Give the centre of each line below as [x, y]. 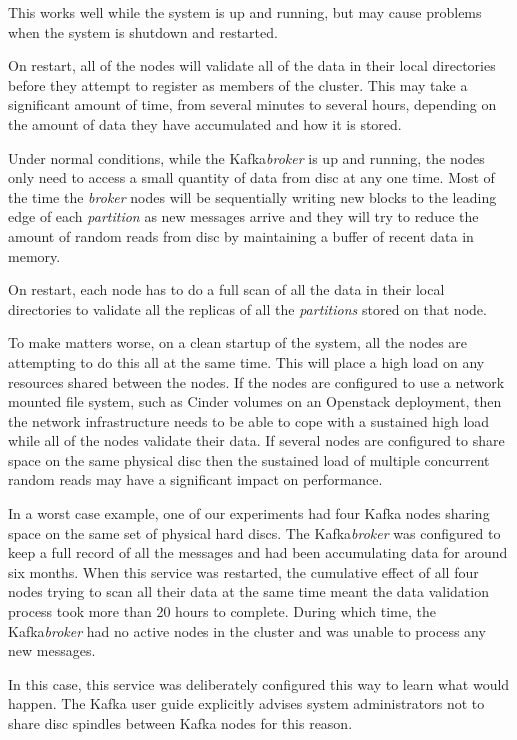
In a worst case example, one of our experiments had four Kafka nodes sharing [249, 513]
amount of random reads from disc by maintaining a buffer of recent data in [241, 235]
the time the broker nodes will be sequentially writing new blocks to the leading [252, 196]
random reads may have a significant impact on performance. [195, 479]
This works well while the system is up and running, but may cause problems [245, 12]
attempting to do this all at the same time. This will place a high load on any [246, 361]
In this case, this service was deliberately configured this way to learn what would [259, 683]
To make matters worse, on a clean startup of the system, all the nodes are [238, 342]
